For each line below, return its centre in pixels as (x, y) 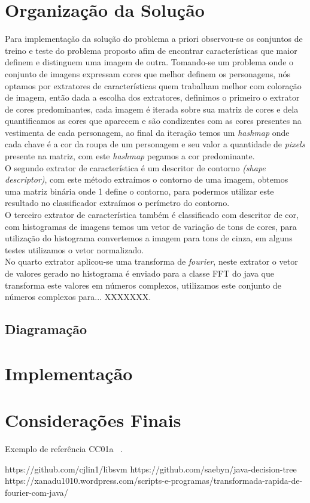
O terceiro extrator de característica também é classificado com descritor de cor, (152, 215)
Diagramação (46, 329)
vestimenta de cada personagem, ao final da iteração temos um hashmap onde (147, 132)
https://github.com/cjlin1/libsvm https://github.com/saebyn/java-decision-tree (151, 469)
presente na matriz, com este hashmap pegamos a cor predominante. (130, 156)
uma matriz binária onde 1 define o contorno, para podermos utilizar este (139, 191)
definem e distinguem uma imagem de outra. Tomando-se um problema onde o (149, 62)
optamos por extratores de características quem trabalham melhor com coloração (153, 85)
